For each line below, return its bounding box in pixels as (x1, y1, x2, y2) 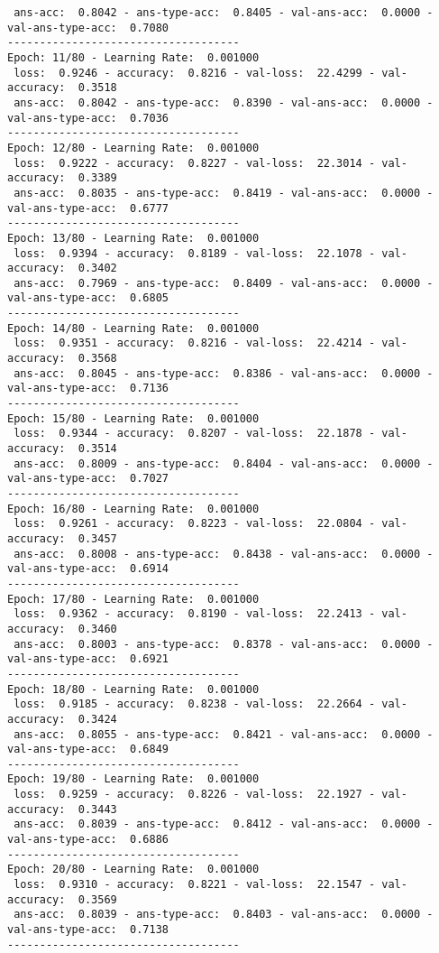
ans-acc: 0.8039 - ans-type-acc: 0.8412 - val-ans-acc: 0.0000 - (14, 818, 434, 831)
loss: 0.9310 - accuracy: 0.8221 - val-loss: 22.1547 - (14, 878, 376, 892)
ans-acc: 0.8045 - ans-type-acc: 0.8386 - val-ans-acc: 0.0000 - (14, 366, 434, 380)
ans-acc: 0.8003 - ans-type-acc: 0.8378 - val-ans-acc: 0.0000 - (14, 637, 434, 651)
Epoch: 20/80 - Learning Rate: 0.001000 (7, 863, 260, 876)
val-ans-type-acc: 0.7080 (7, 21, 169, 34)
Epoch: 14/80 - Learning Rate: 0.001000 (7, 321, 260, 335)
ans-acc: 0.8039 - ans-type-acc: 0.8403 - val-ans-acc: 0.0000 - (14, 908, 434, 921)
